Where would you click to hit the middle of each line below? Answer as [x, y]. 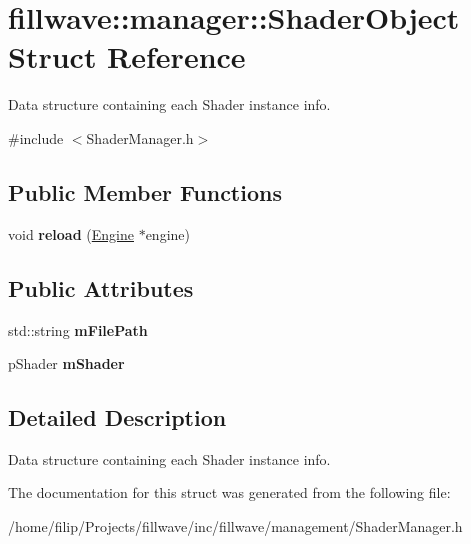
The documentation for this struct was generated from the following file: [229, 492]
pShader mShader [66, 363]
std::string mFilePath [78, 329]
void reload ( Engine [71, 233]
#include [36, 137]
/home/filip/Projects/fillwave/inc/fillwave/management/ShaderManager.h [235, 526]
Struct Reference [127, 56]
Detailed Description [117, 417]
